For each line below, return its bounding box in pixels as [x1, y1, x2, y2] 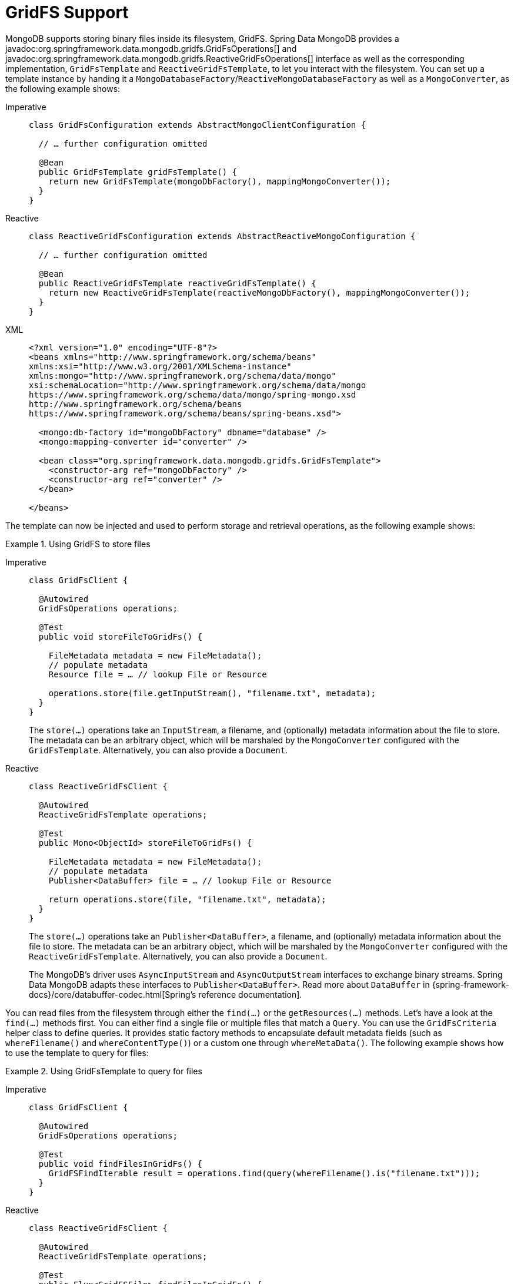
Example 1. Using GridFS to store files [5, 538, 151, 549]
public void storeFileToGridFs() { [38, 631, 203, 641]
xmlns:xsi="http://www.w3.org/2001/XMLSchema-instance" [29, 361, 292, 371]
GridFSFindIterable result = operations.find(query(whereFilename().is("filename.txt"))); [48, 1168, 480, 1178]
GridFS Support [5, 2, 129, 22]
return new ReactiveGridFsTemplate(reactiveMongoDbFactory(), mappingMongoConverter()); [48, 287, 470, 297]
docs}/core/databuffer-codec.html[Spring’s [29, 989, 196, 1000]
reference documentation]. [198, 989, 302, 1000]
